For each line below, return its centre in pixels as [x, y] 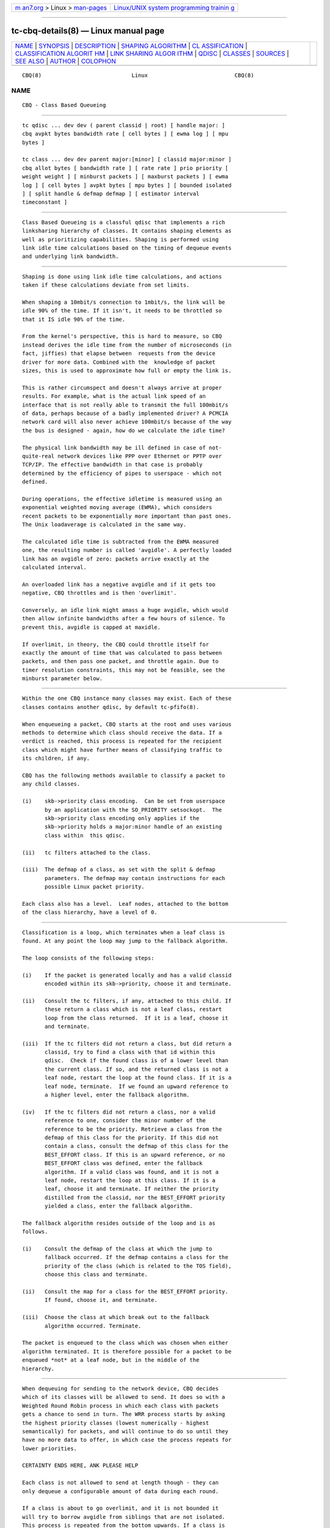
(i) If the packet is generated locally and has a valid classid [127, 975]
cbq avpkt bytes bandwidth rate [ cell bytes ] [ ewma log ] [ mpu [125, 134]
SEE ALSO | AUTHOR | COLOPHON [65, 61]
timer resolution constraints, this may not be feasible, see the [124, 670]
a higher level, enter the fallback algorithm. [117, 1095]
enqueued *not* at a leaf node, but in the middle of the [111, 1360]
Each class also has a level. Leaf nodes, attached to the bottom [125, 904]
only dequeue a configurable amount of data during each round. [121, 1491]
